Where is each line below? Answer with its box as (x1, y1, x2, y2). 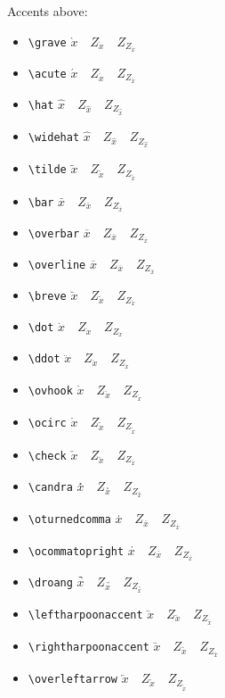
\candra (28, 481, 73, 494)
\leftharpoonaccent (28, 608, 143, 621)
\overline (28, 258, 86, 271)
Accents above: (7, 2, 88, 20)
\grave (28, 36, 67, 49)
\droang (28, 576, 73, 589)
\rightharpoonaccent (28, 641, 149, 654)
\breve (28, 290, 67, 303)
